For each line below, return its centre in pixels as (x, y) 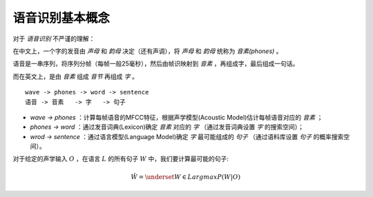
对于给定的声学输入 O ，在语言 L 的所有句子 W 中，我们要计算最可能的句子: (121, 159)
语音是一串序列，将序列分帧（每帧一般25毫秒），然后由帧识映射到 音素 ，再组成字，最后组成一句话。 (156, 64)
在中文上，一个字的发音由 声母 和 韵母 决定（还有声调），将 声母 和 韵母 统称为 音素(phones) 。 (147, 51)
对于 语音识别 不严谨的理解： (54, 39)
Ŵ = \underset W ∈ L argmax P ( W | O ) (186, 177)
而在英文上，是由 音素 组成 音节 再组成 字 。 (75, 76)
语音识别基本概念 (61, 18)
